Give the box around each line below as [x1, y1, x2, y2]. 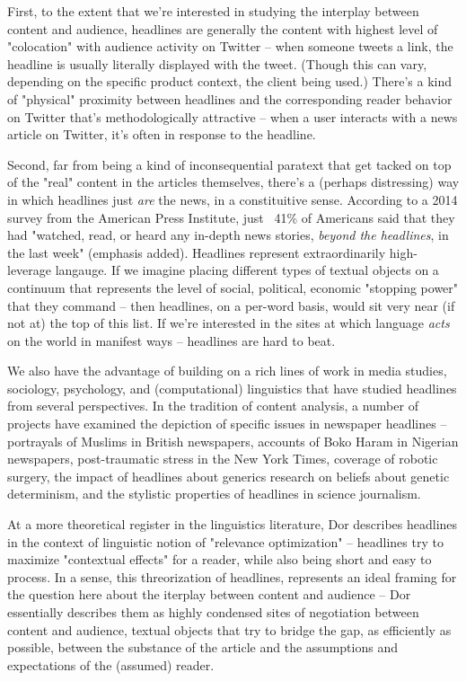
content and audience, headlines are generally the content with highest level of [7, 19, 438, 38]
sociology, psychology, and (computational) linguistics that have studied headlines [7, 378, 457, 397]
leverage [7, 261, 52, 279]
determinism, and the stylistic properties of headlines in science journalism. [7, 484, 421, 503]
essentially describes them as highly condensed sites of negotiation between [7, 603, 419, 621]
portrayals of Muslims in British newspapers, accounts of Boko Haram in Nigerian [7, 431, 459, 450]
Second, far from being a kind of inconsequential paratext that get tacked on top [7, 155, 452, 173]
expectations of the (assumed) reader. [7, 655, 215, 674]
